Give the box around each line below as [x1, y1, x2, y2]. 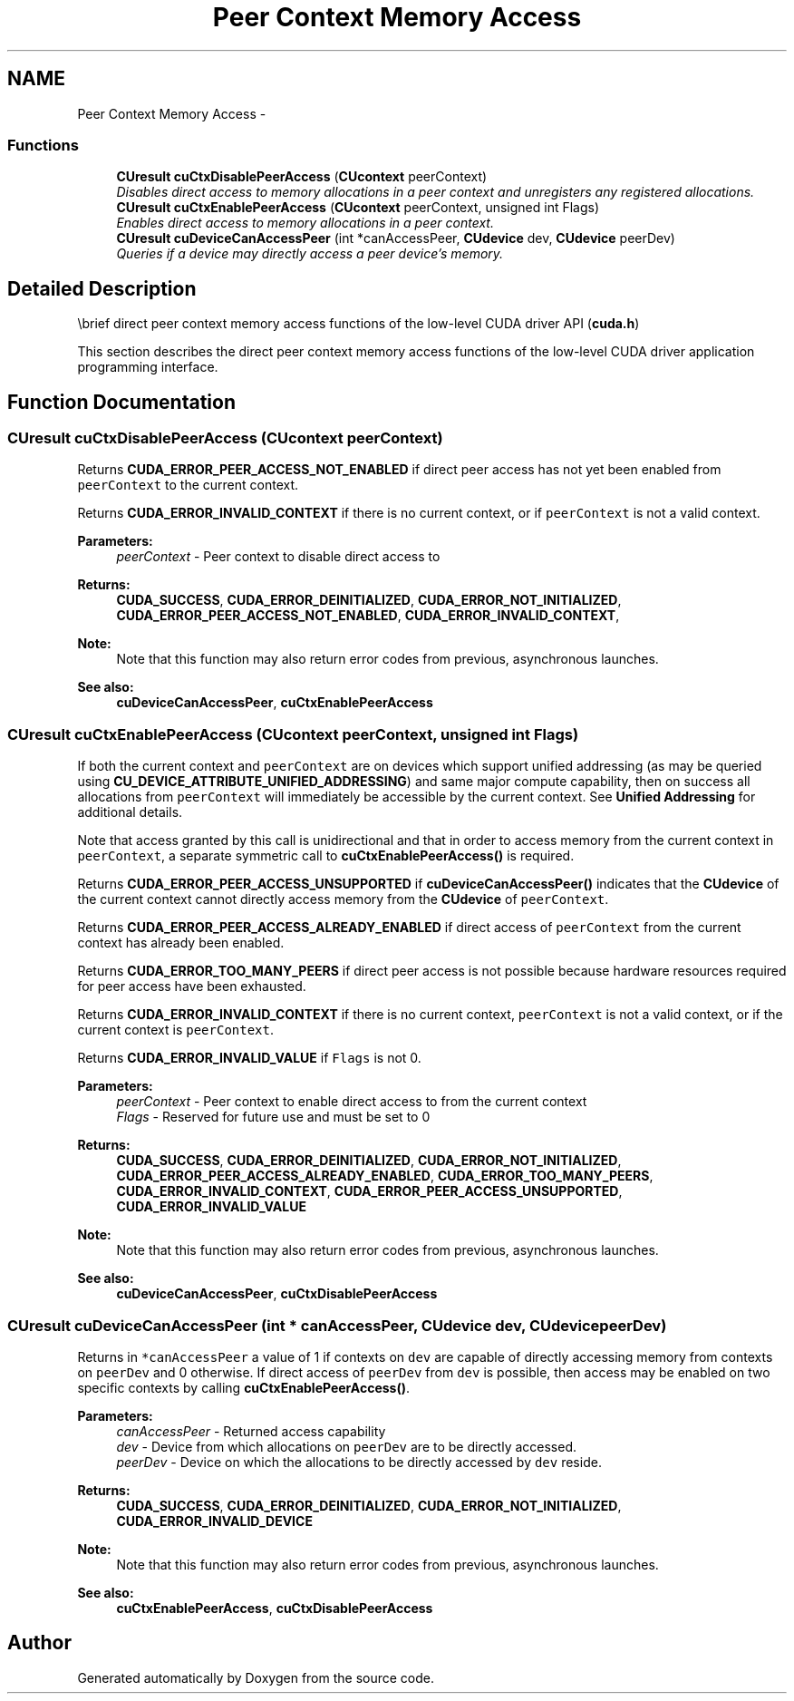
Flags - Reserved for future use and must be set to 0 [116, 1109, 431, 1125]
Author [7, 1631, 72, 1655]
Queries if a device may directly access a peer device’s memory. [116, 246, 504, 262]
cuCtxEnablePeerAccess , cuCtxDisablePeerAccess [116, 1599, 433, 1616]
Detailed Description [7, 277, 197, 300]
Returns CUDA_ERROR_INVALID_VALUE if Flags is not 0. [77, 1050, 421, 1066]
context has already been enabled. [77, 935, 285, 951]
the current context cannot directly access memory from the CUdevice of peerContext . [77, 891, 609, 908]
